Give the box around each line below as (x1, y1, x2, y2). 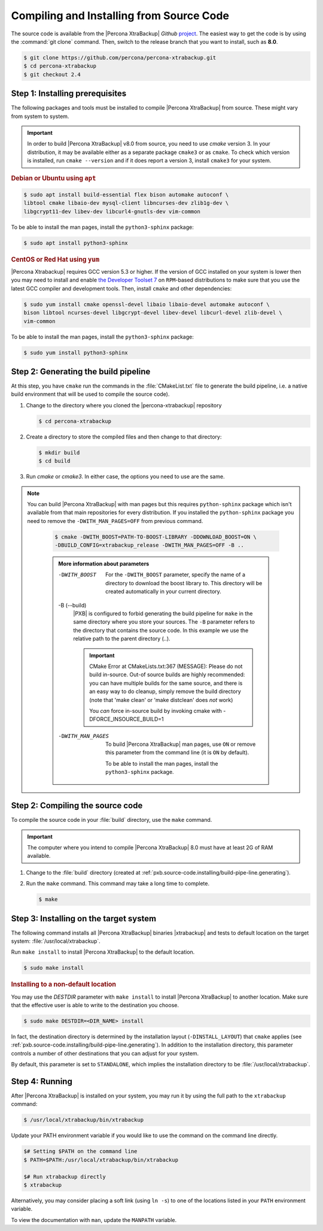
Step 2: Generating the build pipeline (11, 366, 151, 377)
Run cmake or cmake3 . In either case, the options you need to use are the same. (26, 473, 225, 480)
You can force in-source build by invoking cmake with (89, 707, 223, 714)
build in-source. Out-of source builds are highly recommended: (89, 671, 245, 678)
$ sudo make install (23, 964, 84, 972)
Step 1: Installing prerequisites (11, 89, 127, 99)
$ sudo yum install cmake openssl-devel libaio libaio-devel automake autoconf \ (23, 301, 270, 308)
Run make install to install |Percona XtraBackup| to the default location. (11, 948, 195, 955)
